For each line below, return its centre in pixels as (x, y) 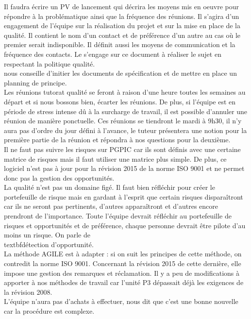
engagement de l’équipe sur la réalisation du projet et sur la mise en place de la (122, 25)
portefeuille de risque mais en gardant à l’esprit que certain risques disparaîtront (124, 196)
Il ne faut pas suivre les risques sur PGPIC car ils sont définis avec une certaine (122, 149)
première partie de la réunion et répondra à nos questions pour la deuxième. (117, 140)
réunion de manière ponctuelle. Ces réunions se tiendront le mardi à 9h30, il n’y (123, 121)
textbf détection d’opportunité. (49, 244)
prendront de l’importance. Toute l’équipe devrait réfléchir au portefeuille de (118, 216)
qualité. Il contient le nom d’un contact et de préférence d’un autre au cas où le (122, 35)
